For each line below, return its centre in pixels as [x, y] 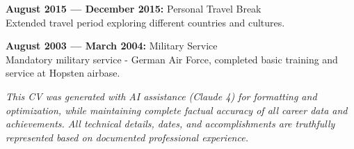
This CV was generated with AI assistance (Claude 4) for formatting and [161, 96]
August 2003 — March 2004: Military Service [112, 46]
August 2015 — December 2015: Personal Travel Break [134, 8]
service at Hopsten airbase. [63, 73]
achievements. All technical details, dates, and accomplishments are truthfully [170, 124]
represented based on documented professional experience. [127, 137]
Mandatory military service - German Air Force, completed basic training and [172, 59]
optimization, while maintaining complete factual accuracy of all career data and [177, 110]
